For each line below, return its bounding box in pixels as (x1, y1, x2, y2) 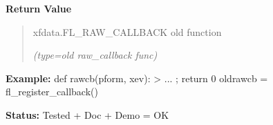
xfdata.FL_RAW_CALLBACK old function (32, 24, 222, 39)
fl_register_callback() (6, 84, 98, 99)
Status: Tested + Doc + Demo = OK (6, 107, 169, 122)
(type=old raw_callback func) (32, 48, 158, 62)
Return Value (6, 1, 72, 15)
